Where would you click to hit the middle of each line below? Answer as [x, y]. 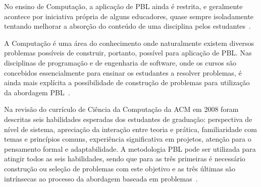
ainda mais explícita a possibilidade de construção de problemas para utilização [127, 82]
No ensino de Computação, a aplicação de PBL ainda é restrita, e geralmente [123, 6]
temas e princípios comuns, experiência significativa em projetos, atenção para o [128, 139]
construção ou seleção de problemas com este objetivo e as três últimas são [120, 168]
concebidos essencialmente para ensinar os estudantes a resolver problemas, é [123, 72]
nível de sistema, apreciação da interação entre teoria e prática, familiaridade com [130, 129]
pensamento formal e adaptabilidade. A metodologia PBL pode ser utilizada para [130, 148]
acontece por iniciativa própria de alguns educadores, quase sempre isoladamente [129, 16]
